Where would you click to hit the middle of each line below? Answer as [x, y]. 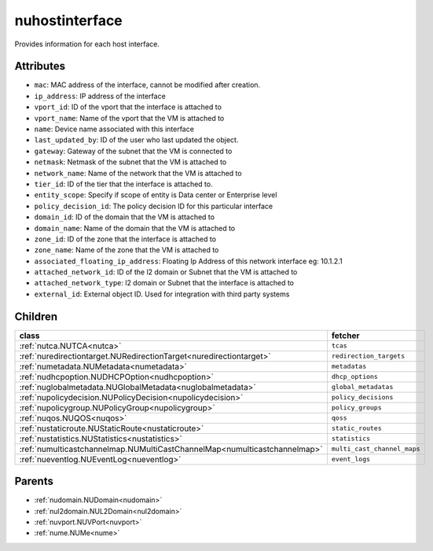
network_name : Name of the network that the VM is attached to [138, 173]
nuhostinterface [69, 20]
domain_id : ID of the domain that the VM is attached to [125, 217]
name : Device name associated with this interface [114, 129]
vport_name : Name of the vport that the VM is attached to [129, 118]
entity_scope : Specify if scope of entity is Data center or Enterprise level [156, 195]
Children [36, 316]
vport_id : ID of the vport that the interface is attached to [128, 107]
